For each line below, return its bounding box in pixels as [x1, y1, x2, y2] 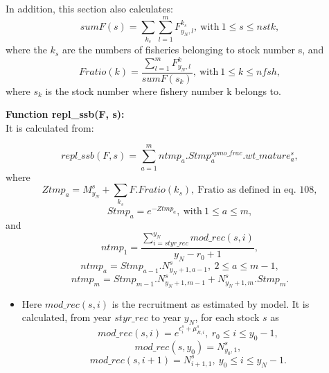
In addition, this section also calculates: [6, 1, 173, 15]
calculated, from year [21, 310, 112, 324]
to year [151, 310, 181, 324]
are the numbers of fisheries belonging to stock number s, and [62, 42, 324, 57]
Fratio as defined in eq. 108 [197, 185, 314, 196]
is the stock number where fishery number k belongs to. [45, 83, 281, 98]
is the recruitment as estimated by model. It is [112, 296, 310, 311]
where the [6, 42, 47, 57]
